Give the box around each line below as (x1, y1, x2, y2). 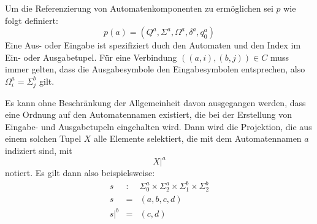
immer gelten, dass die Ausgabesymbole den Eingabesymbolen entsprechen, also (5, 63, 305, 75)
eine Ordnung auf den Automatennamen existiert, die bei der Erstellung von (5, 108, 292, 121)
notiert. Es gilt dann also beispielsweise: (5, 166, 155, 179)
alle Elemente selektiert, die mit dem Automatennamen (94, 132, 302, 145)
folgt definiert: (5, 14, 58, 26)
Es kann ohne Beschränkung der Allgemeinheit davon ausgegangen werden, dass (5, 96, 306, 109)
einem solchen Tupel (5, 132, 82, 145)
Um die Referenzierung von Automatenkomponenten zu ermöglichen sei (5, 2, 273, 14)
